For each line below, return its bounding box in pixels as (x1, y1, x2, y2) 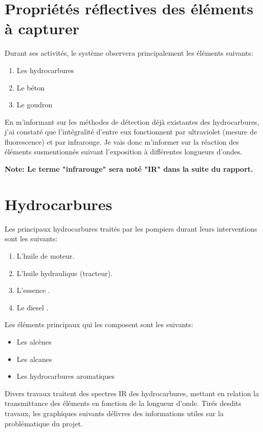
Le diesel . (16, 302, 49, 312)
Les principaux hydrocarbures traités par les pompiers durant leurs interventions (5, 223, 257, 234)
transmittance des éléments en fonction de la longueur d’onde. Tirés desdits (5, 398, 242, 408)
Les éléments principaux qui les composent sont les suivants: (5, 319, 193, 330)
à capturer (5, 18, 79, 39)
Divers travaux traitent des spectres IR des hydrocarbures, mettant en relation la (5, 388, 259, 398)
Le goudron (16, 99, 53, 110)
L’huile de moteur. (16, 250, 75, 261)
